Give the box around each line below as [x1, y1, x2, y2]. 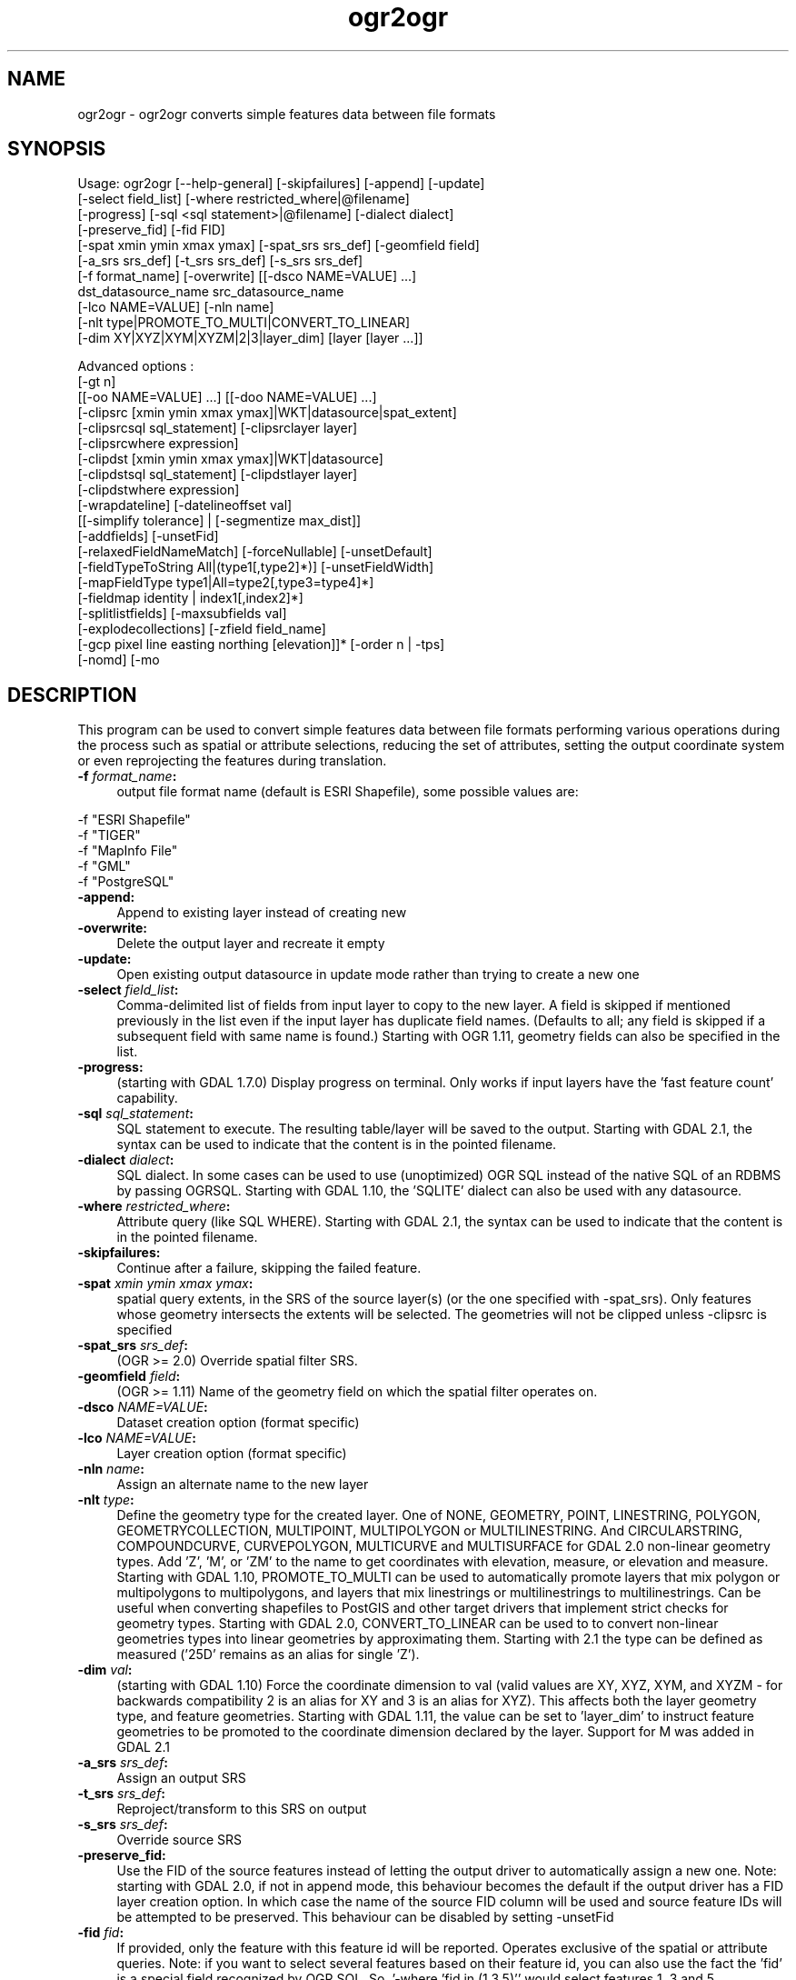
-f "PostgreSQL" [77, 874, 174, 890]
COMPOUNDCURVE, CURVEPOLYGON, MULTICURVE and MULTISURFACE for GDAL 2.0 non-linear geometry [116, 1538, 771, 1555]
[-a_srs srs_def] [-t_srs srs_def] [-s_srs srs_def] [77, 253, 363, 269]
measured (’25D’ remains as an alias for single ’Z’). [116, 1646, 420, 1663]
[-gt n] [77, 374, 116, 390]
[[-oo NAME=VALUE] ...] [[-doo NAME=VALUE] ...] [77, 389, 377, 405]
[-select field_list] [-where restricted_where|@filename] [77, 191, 410, 207]
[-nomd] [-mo [77, 652, 160, 668]
